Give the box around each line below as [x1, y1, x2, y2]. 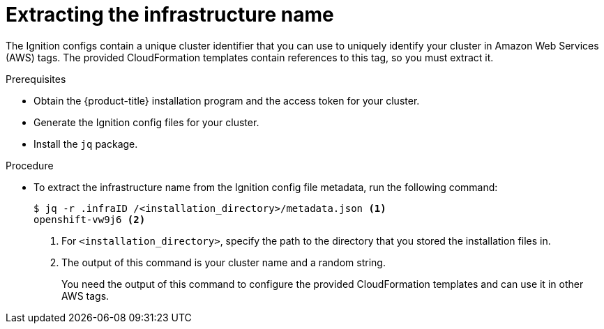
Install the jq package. [33, 137, 138, 150]
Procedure [6, 159, 54, 171]
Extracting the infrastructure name [6, 3, 334, 26]
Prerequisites [6, 72, 66, 85]
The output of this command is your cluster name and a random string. [61, 256, 386, 268]
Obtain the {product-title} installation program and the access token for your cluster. [33, 94, 420, 107]
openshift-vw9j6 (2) [33, 213, 146, 225]
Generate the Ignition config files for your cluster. [33, 116, 259, 128]
